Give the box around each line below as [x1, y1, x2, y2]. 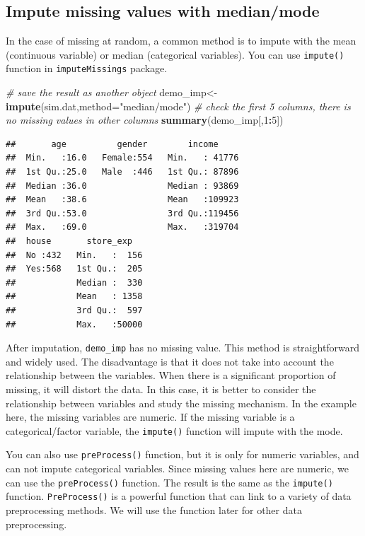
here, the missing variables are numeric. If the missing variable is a [6, 409, 295, 424]
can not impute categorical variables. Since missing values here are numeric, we [6, 461, 349, 476]
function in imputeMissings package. [6, 61, 168, 76]
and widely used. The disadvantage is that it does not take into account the [6, 354, 334, 368]
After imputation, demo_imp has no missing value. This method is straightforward [6, 340, 360, 355]
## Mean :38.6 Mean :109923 [6, 194, 239, 205]
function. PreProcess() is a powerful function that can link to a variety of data [6, 489, 352, 503]
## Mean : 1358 [6, 291, 143, 302]
